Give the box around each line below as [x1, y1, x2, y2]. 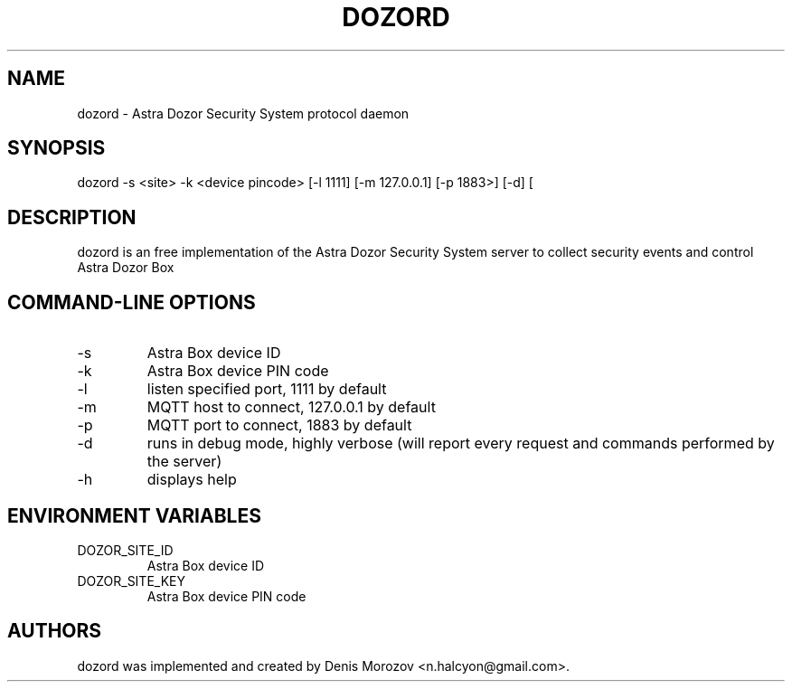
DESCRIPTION [7, 205, 137, 229]
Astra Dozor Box [77, 260, 174, 276]
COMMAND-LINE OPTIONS [7, 290, 256, 314]
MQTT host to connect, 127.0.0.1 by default [146, 398, 436, 417]
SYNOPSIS [7, 137, 106, 160]
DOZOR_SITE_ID [77, 542, 174, 558]
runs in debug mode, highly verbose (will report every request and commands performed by [146, 434, 775, 453]
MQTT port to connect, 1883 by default [146, 416, 412, 435]
